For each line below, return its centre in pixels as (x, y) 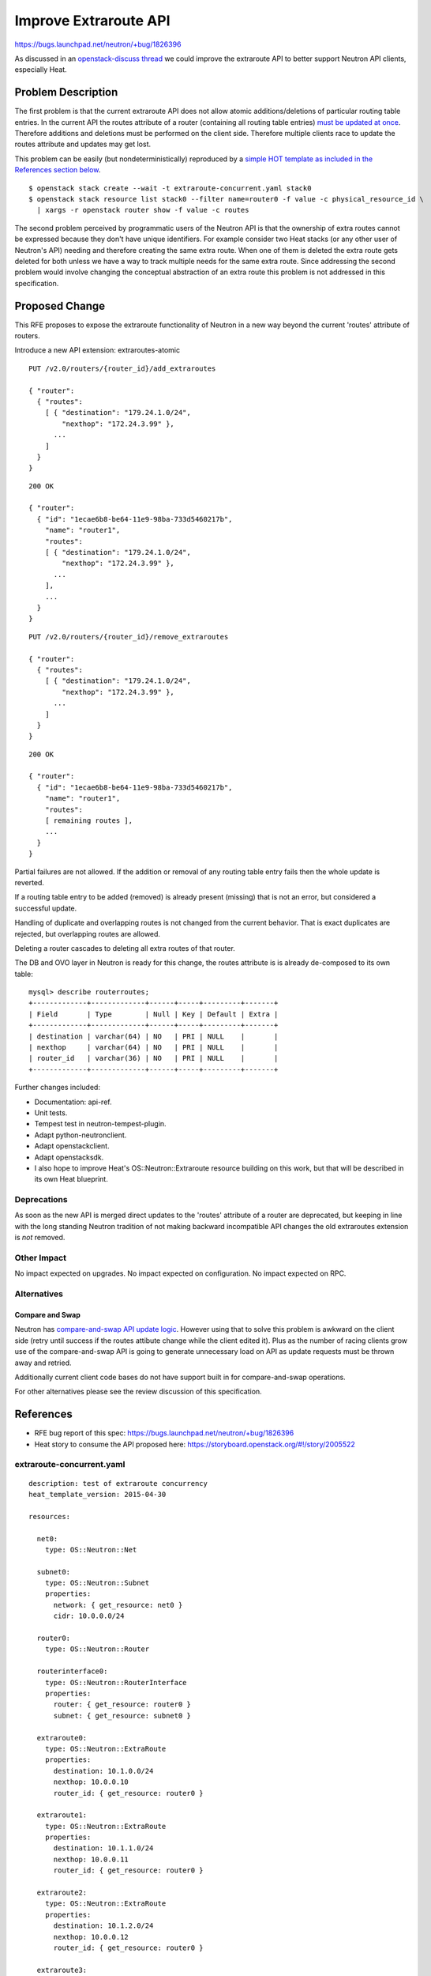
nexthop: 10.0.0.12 (91, 1937)
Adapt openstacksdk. (69, 1157)
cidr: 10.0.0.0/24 (89, 1616)
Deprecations (41, 1200)
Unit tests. (51, 1113)
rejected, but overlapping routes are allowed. (88, 933)
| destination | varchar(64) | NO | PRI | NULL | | (154, 1036)
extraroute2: (62, 1893)
